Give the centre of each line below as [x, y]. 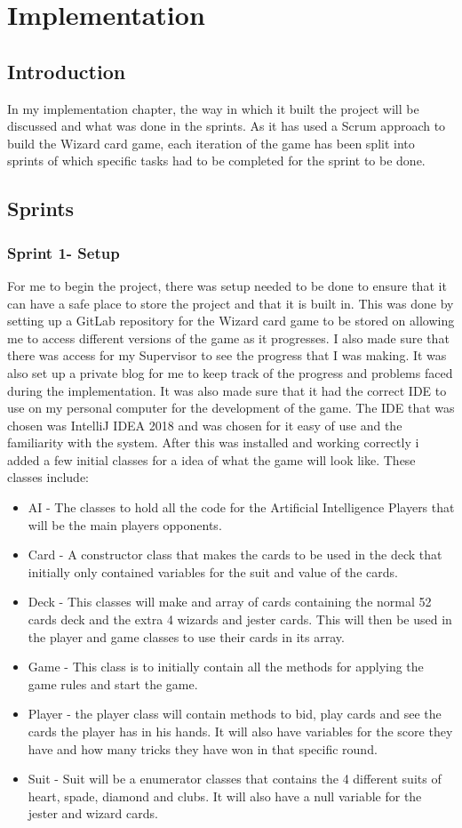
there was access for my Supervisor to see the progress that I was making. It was [227, 355]
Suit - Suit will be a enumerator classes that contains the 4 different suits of [235, 779]
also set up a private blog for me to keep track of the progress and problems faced [230, 372]
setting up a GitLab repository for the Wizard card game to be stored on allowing [231, 321]
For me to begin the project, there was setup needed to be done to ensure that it [227, 285]
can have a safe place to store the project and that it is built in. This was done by [231, 303]
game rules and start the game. [113, 683]
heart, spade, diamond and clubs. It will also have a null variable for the [225, 796]
